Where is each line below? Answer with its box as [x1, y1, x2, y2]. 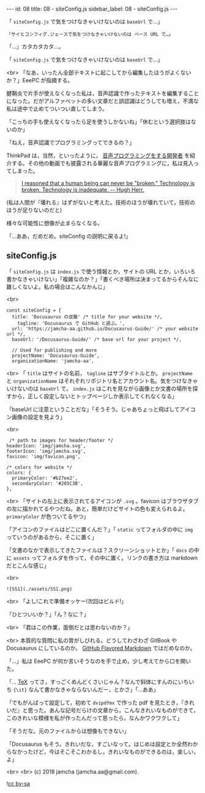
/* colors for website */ [6, 464, 72, 471]
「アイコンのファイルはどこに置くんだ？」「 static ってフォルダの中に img [6, 525, 193, 533]
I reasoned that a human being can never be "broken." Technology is [21, 179, 195, 187]
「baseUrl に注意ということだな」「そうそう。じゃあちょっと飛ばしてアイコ [6, 405, 196, 413]
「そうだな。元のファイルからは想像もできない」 [6, 727, 130, 735]
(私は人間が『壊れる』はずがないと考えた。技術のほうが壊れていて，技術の [6, 199, 196, 206]
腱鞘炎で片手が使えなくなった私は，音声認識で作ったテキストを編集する [6, 90, 188, 97]
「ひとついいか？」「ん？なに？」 [6, 611, 90, 618]
